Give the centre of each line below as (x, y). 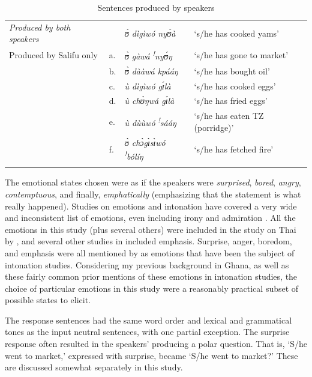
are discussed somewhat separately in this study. (94, 367)
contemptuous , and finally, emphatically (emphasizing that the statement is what (153, 194)
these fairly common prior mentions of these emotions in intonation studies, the (151, 276)
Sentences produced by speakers (156, 7)
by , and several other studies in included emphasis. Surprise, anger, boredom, (148, 241)
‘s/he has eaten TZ (229, 116)
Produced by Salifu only (53, 55)
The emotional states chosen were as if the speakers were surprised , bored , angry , (153, 182)
